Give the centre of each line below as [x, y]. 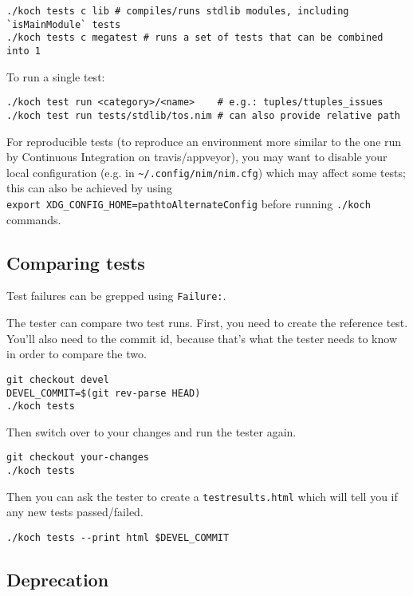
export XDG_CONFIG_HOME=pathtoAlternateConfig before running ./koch [189, 203]
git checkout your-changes [78, 458]
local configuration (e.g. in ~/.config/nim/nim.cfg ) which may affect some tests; [206, 172]
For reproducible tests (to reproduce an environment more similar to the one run [204, 141]
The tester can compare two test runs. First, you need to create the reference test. [207, 323]
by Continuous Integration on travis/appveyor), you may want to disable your [197, 157]
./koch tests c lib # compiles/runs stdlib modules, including [178, 11]
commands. [34, 219]
